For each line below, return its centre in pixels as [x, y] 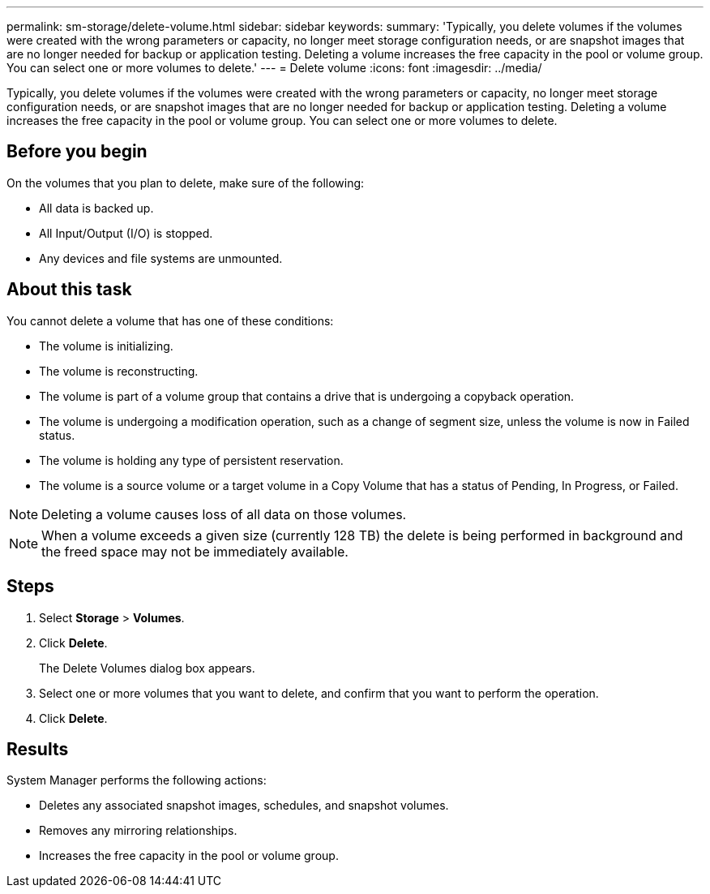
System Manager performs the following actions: [137, 780]
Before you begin [77, 152]
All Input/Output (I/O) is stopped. [126, 233]
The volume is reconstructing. [119, 371]
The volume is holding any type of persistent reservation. [191, 460]
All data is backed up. [96, 208]
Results [38, 749]
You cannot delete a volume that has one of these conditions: [170, 320]
